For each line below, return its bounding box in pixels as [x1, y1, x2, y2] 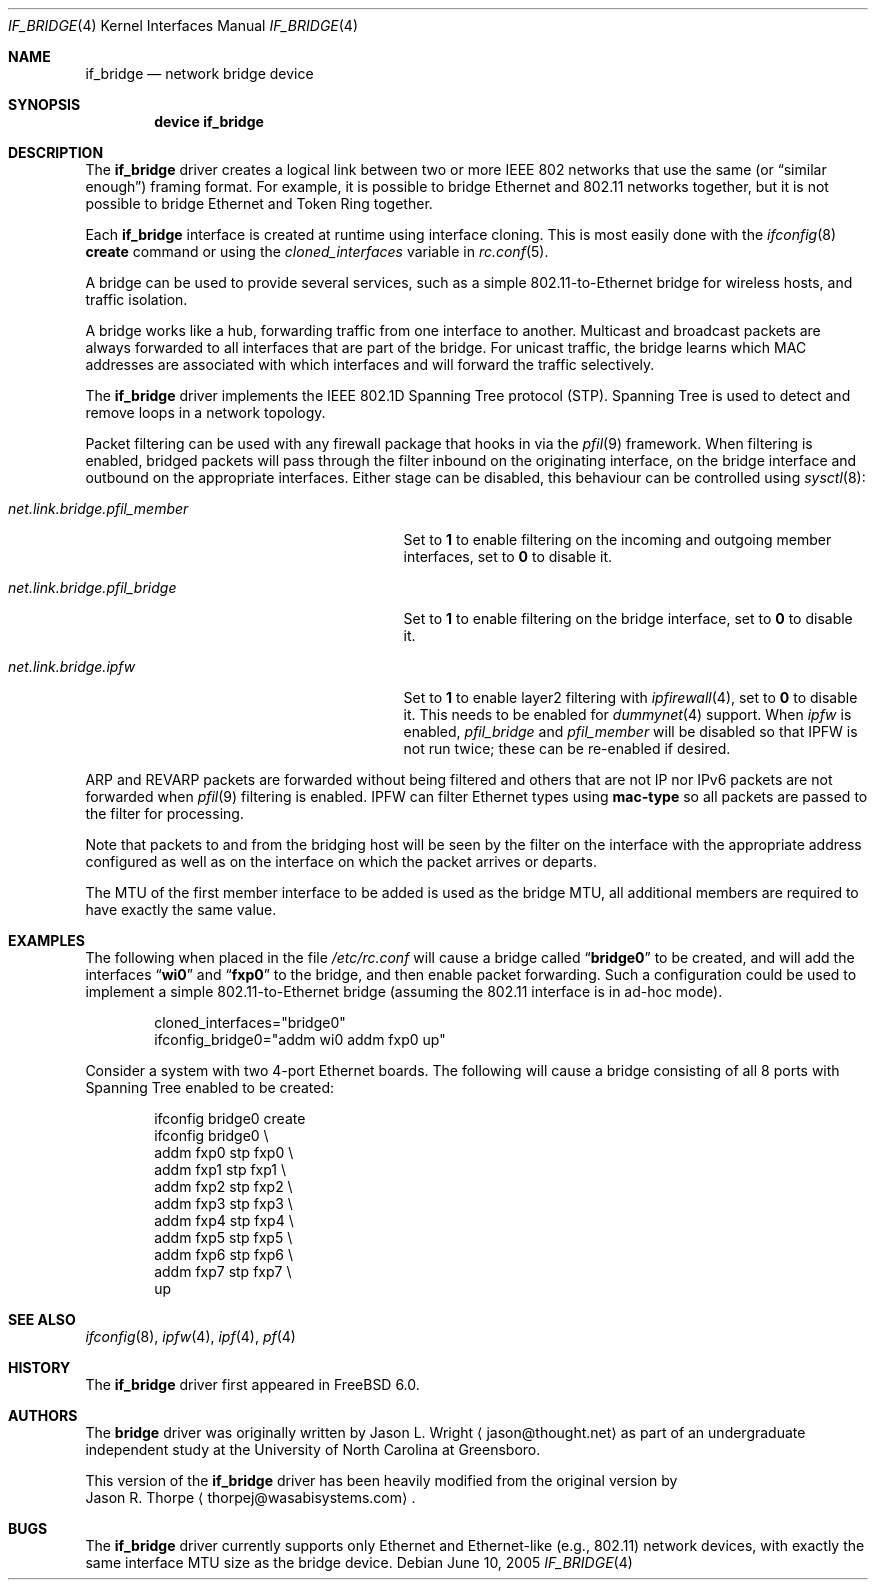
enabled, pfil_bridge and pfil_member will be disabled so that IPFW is [403, 723, 858, 740]
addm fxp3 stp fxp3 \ [154, 1195, 293, 1212]
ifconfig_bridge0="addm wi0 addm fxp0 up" [154, 1031, 446, 1048]
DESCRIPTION [8, 144, 104, 161]
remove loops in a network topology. [85, 404, 326, 421]
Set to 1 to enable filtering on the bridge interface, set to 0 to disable [403, 610, 853, 627]
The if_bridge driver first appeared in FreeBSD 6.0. [85, 1376, 420, 1393]
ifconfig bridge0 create [154, 1110, 306, 1127]
